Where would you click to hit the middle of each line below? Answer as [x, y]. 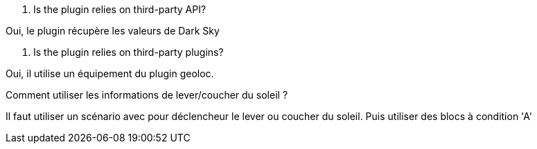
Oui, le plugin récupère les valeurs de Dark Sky [113, 31]
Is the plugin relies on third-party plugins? [129, 52]
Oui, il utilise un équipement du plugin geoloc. [110, 73]
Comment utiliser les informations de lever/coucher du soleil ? [147, 95]
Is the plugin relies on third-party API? [120, 9]
